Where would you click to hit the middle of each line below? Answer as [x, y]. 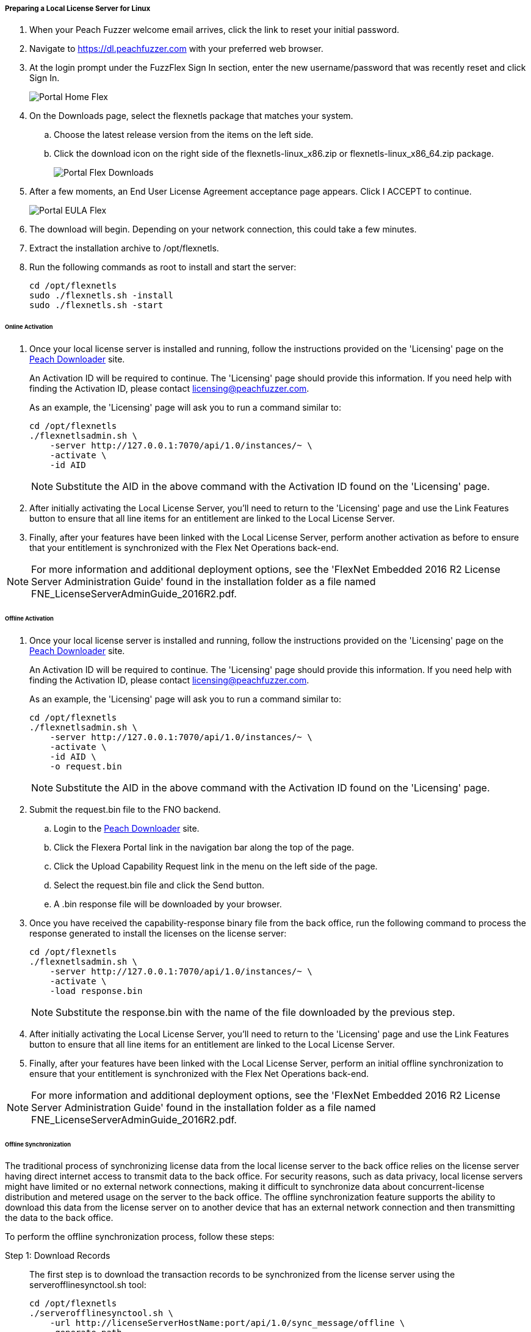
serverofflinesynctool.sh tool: [88, 1285]
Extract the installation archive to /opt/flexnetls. [124, 248]
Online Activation [29, 327]
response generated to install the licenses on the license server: [158, 933]
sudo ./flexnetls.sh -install [102, 296]
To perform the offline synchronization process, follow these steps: [140, 1237]
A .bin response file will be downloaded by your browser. [168, 904]
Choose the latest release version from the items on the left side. [184, 135]
